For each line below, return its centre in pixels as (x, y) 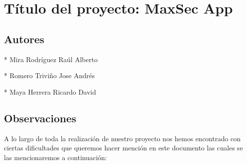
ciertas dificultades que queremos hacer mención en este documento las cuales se (123, 148)
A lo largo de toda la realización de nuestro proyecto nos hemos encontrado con (122, 138)
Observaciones (40, 118)
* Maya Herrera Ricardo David (50, 91)
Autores (24, 39)
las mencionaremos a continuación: (55, 157)
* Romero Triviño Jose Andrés (49, 75)
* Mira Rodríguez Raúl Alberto (51, 59)
